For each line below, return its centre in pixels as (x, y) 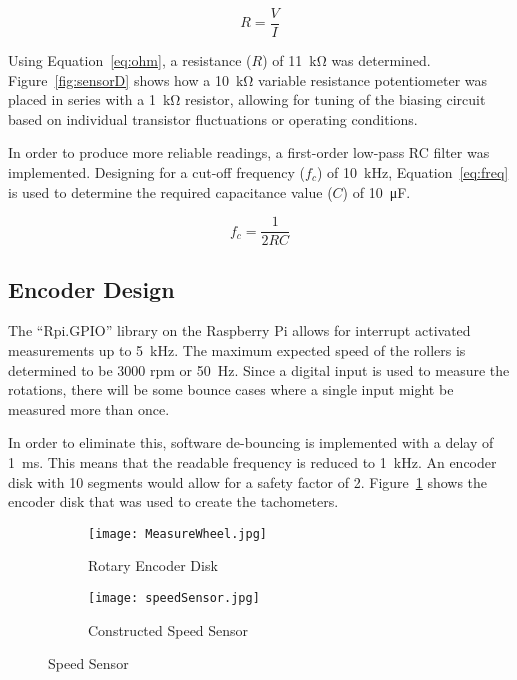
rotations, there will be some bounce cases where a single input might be (231, 389)
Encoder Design (91, 288)
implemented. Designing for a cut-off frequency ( (157, 172)
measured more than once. (89, 408)
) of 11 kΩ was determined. (346, 60)
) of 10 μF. (376, 191)
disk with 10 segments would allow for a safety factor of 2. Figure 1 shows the (248, 481)
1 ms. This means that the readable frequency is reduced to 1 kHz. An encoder (252, 462)
